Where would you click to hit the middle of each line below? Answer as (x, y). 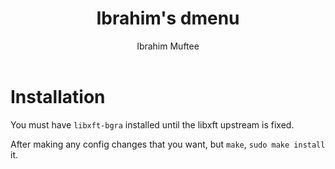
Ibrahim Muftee (168, 46)
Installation (58, 96)
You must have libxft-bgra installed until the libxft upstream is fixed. (152, 124)
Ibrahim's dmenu (168, 18)
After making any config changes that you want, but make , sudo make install (168, 144)
